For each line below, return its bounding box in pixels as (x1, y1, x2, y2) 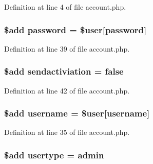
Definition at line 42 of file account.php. (4, 85, 130, 96)
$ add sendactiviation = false (4, 65, 124, 78)
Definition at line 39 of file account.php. (4, 43, 130, 54)
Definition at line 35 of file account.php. (4, 127, 130, 137)
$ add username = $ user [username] (4, 107, 150, 120)
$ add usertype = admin (4, 148, 104, 161)
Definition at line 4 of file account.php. (4, 2, 126, 12)
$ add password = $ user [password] (4, 23, 147, 36)
